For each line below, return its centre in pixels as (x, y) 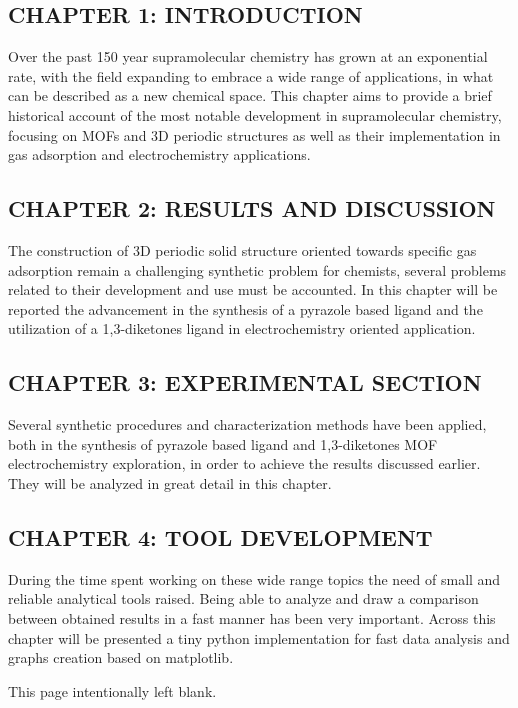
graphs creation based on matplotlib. (121, 657)
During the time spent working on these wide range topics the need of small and (254, 578)
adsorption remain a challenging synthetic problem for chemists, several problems (257, 269)
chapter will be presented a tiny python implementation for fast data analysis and (259, 637)
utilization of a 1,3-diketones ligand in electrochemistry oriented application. (242, 328)
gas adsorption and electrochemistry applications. (159, 154)
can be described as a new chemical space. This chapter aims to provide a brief (250, 95)
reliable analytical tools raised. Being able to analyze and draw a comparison (243, 598)
